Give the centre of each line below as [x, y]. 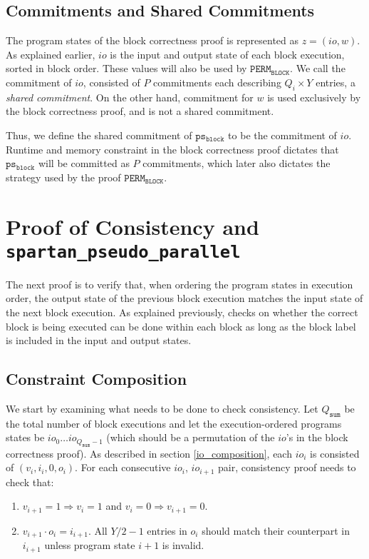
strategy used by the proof [63, 177]
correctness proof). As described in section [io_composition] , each [149, 453]
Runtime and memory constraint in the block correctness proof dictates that [172, 149]
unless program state [90, 545]
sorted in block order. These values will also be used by [126, 68]
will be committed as [84, 163]
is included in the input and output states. [99, 340]
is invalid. [183, 545]
